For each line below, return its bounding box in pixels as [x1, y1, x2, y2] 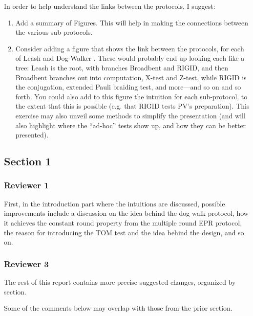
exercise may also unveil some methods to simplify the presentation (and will [15, 110, 246, 120]
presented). [15, 130, 49, 140]
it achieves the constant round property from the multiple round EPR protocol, [4, 217, 242, 227]
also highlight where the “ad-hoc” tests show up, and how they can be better [15, 120, 246, 130]
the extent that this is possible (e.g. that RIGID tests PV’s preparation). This [15, 101, 250, 111]
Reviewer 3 [4, 257, 49, 270]
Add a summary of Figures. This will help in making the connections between [15, 17, 248, 27]
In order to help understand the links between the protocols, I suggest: [4, 1, 215, 11]
